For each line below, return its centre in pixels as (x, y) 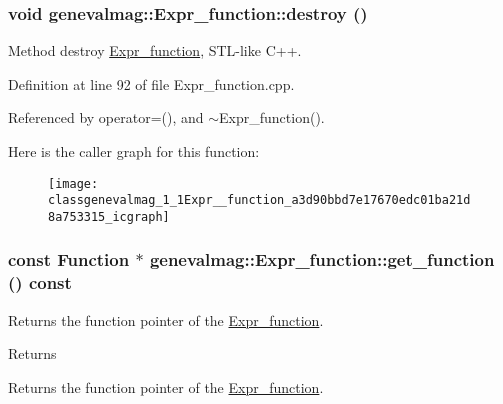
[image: (73, 183)
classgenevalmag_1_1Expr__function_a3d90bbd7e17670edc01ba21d (259, 200)
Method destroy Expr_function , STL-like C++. (155, 50)
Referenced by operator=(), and (106, 117)
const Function (69, 259)
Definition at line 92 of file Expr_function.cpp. (151, 83)
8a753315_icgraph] (109, 216)
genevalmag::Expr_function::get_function (322, 259)
